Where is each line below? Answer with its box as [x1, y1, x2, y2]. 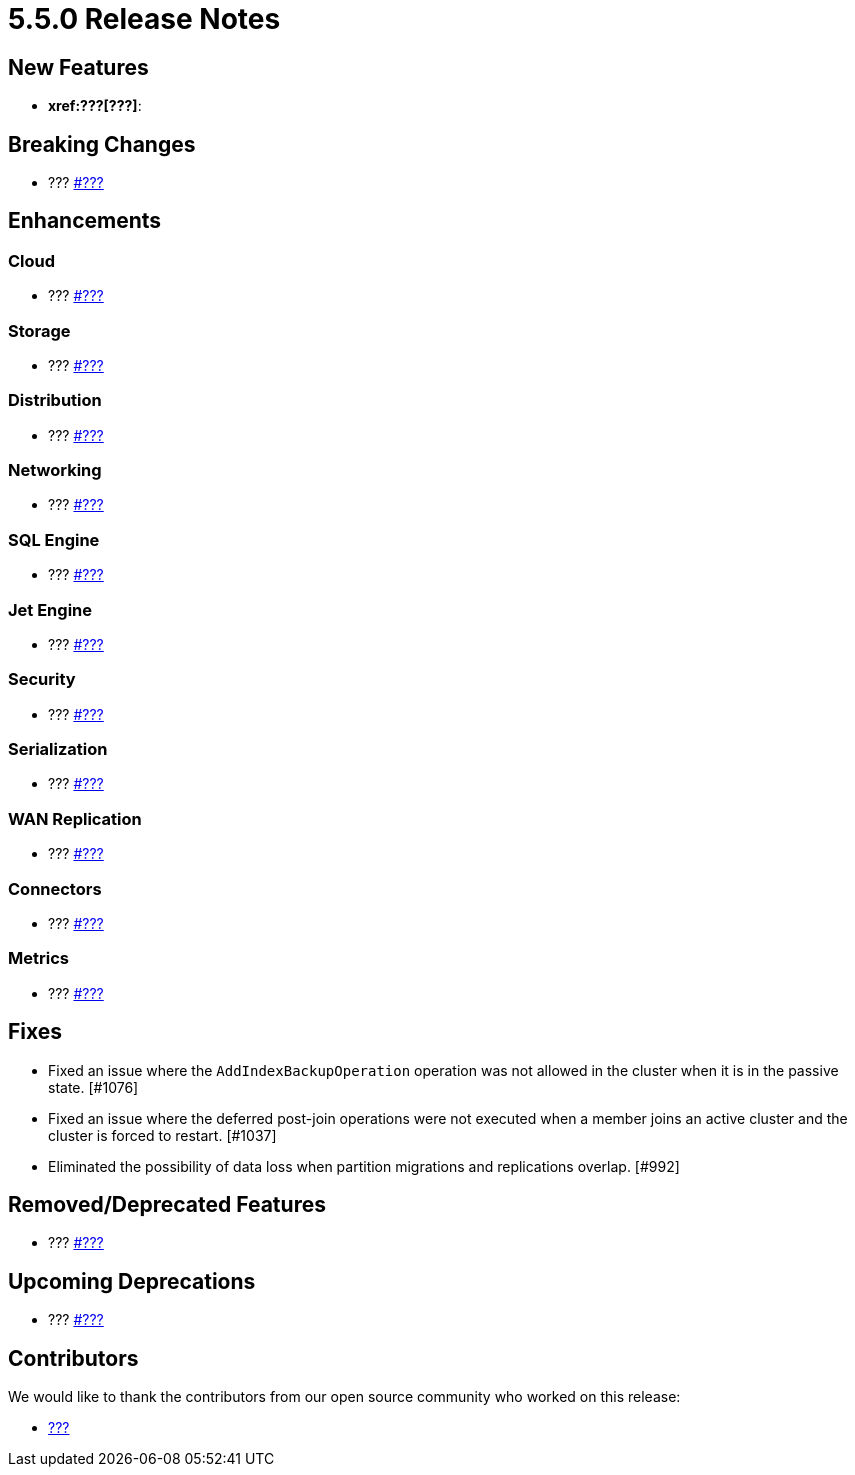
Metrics [8, 948, 69, 969]
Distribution [8, 390, 102, 411]
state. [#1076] [48, 1078, 139, 1096]
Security [8, 669, 76, 690]
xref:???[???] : [48, 97, 142, 115]
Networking [8, 460, 102, 481]
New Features [8, 54, 149, 80]
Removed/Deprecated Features [8, 1192, 326, 1217]
